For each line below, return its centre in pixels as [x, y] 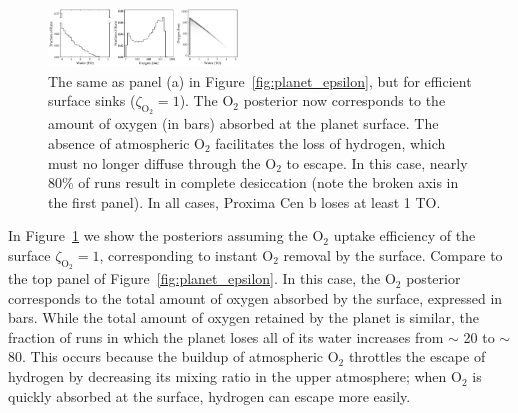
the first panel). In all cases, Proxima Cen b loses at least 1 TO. [244, 201]
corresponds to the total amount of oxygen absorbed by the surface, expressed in [255, 297]
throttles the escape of [417, 356]
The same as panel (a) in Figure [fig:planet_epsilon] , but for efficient [260, 80]
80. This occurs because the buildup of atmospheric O [173, 356]
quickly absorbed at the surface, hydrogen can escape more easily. [209, 395]
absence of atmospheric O [126, 142]
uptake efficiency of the [404, 235]
